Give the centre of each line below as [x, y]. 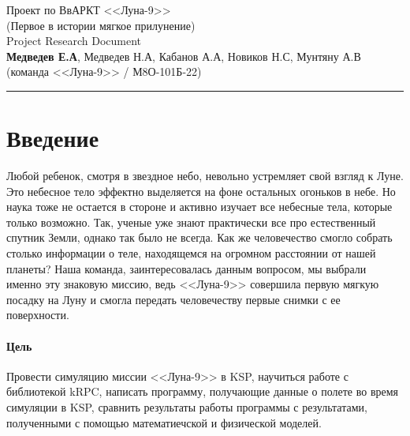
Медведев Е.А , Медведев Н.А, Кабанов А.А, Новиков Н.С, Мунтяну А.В [184, 56]
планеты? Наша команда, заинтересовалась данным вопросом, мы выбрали [186, 268]
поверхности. [38, 315]
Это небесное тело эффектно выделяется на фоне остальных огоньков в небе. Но [201, 191]
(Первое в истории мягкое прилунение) [101, 25]
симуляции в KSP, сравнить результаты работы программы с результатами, [187, 407]
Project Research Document [74, 41]
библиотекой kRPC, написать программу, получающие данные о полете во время [203, 391]
